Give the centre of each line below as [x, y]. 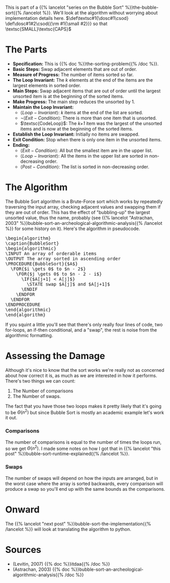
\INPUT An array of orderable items [51, 254]
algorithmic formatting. [29, 335]
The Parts [26, 50]
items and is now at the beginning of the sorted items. [77, 129]
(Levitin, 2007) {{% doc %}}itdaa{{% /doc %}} [61, 564]
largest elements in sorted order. [47, 85]
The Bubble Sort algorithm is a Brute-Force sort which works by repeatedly [84, 201]
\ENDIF [30, 289]
